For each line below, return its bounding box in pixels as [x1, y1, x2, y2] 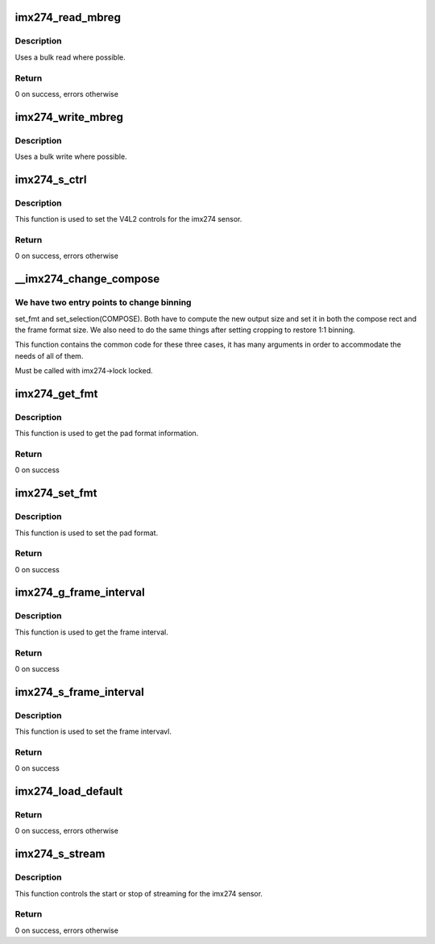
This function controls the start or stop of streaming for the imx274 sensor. [14, 888, 263, 898]
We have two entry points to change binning [14, 297, 192, 308]
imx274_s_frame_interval [14, 685, 144, 699]
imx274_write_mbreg [14, 110, 124, 124]
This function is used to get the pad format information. [14, 428, 199, 439]
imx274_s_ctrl [14, 173, 87, 186]
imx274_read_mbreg [14, 10, 121, 24]
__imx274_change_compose [14, 272, 160, 286]
